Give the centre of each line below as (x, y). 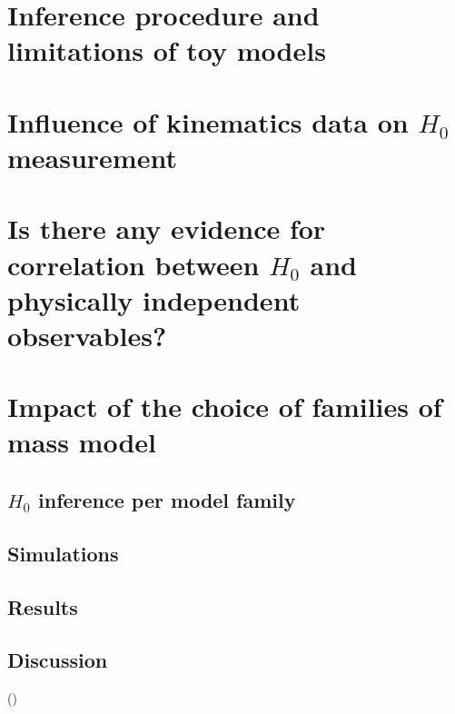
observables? (87, 335)
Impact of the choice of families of (225, 407)
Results (43, 606)
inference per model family (167, 500)
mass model (82, 442)
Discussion (58, 660)
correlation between (134, 264)
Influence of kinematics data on (208, 121)
